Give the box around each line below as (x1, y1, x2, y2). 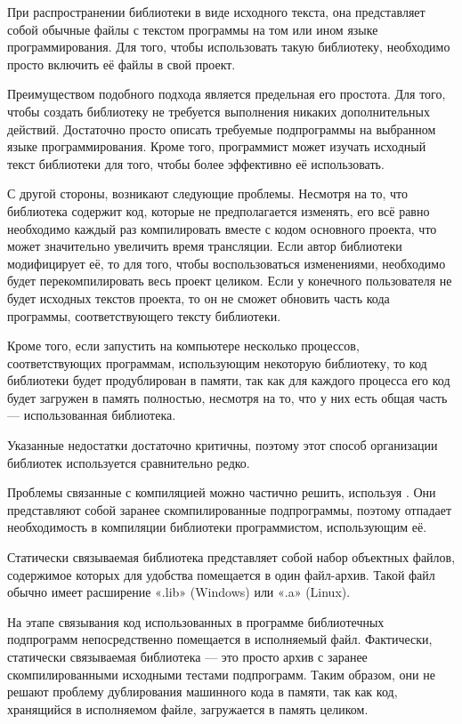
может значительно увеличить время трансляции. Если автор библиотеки (7, 237, 402, 255)
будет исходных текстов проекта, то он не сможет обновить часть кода (7, 288, 390, 307)
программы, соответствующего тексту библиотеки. (7, 306, 281, 325)
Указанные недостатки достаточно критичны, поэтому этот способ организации (7, 436, 438, 455)
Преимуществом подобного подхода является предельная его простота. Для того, (7, 84, 446, 103)
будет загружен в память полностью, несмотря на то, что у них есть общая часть (7, 388, 448, 406)
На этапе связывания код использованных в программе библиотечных (7, 612, 385, 631)
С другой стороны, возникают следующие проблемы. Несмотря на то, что (7, 184, 409, 203)
